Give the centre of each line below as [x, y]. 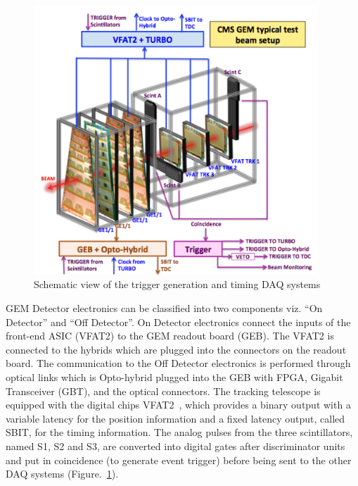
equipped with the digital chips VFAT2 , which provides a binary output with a [178, 405]
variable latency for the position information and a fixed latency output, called [175, 418]
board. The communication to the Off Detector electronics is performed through [178, 363]
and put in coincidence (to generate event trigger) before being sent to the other [179, 460]
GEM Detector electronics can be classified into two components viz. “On [164, 308]
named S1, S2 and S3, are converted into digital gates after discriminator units [175, 446]
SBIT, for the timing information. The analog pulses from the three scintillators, [179, 432]
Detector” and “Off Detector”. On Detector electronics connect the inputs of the [178, 322]
